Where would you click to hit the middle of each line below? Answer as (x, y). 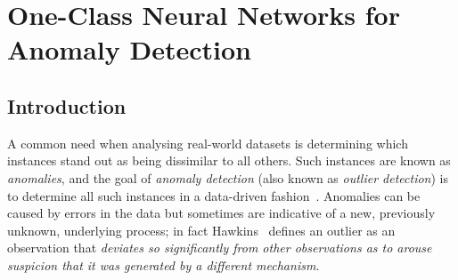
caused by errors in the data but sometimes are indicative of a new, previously (221, 213)
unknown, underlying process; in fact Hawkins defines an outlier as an (201, 230)
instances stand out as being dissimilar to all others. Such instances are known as (229, 160)
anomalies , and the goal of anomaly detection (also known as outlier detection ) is (228, 177)
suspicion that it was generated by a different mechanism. (164, 264)
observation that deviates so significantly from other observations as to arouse (220, 248)
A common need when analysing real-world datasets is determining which (208, 143)
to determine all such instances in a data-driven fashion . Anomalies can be (214, 195)
